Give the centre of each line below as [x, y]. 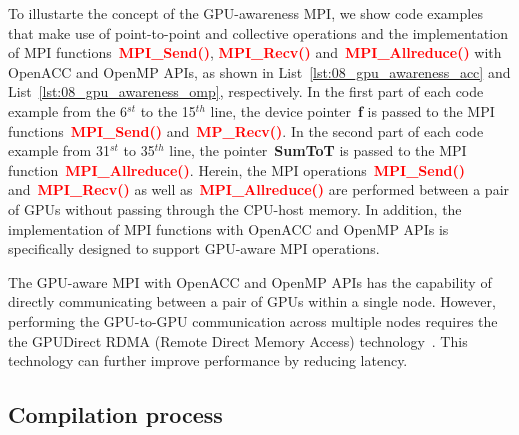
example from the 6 [68, 110]
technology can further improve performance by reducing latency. [208, 360]
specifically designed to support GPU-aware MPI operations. [194, 248]
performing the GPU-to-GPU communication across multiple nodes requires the [253, 320]
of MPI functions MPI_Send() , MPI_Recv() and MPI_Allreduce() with [255, 52]
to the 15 [168, 110]
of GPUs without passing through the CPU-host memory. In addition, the [235, 208]
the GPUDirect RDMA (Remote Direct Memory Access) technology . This [238, 340]
